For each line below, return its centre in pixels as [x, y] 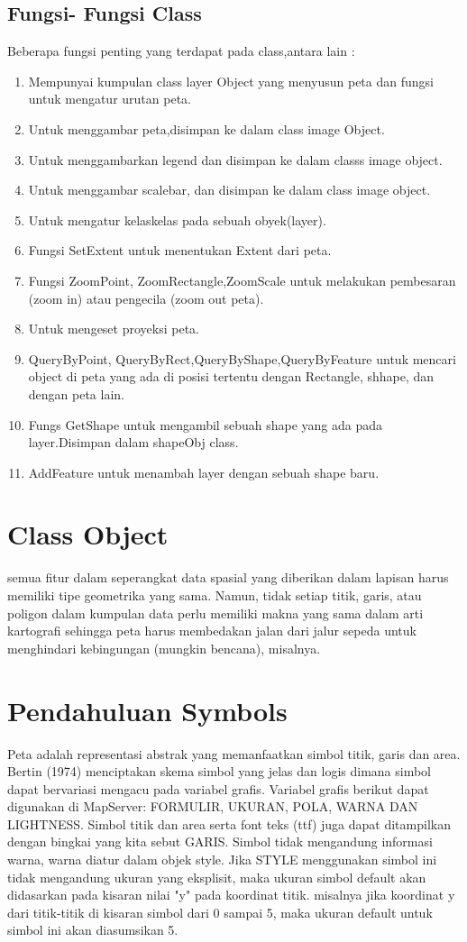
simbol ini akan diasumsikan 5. [93, 930]
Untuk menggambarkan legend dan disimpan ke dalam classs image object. [235, 159]
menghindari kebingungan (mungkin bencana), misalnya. [164, 648]
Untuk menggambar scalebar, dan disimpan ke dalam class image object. [229, 190]
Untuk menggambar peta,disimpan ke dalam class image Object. [206, 128]
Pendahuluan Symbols [147, 710]
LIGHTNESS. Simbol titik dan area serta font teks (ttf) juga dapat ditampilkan [229, 823]
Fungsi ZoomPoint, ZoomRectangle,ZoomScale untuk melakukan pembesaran [242, 280]
